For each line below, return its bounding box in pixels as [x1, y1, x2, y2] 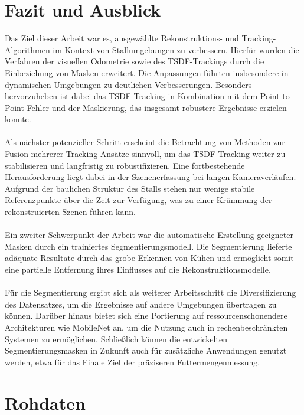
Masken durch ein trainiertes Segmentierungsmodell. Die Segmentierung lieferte [5, 240, 292, 252]
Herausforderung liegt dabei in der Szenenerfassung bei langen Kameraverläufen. [5, 171, 296, 183]
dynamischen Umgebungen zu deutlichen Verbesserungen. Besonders [5, 78, 252, 90]
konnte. [5, 113, 31, 125]
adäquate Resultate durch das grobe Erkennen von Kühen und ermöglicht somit [5, 251, 294, 264]
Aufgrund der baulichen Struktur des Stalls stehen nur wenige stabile [5, 182, 255, 194]
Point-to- [260, 90, 293, 102]
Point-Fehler [5, 101, 50, 113]
